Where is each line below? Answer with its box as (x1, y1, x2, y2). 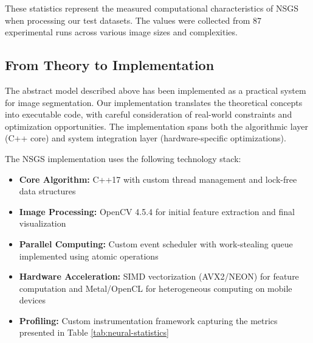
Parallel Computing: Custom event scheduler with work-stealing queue (19, 237, 293, 250)
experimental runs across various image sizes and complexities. (5, 26, 238, 38)
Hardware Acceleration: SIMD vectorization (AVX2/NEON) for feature (19, 270, 299, 283)
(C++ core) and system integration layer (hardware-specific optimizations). (5, 132, 286, 144)
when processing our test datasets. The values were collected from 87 (5, 13, 262, 26)
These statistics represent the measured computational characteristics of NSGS (5, 2, 299, 14)
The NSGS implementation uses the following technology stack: (5, 152, 241, 164)
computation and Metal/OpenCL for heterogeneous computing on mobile (19, 281, 292, 294)
